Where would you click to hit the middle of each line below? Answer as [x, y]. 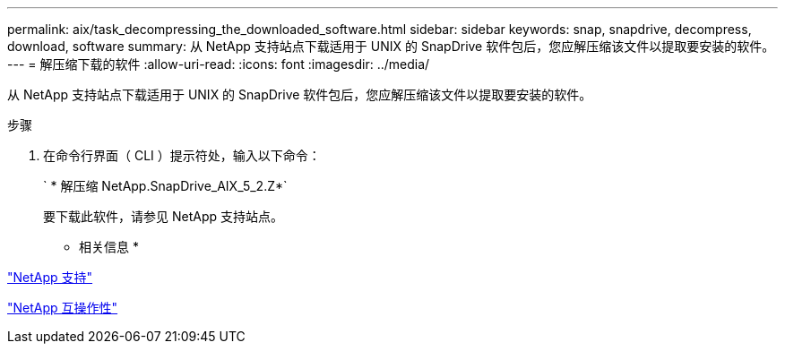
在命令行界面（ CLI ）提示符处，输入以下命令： [182, 155]
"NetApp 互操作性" [63, 308]
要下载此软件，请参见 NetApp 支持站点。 [163, 216]
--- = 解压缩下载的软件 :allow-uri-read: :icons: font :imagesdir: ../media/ [219, 64]
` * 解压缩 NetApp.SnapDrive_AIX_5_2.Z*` [165, 186]
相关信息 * [109, 247]
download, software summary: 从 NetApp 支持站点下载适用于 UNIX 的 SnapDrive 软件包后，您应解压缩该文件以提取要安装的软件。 [391, 46]
